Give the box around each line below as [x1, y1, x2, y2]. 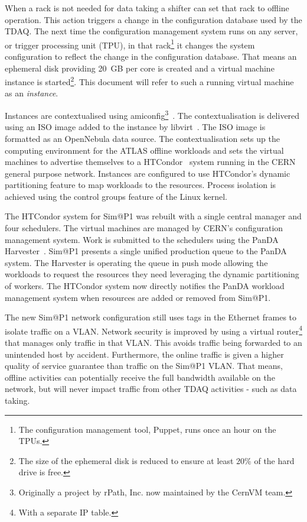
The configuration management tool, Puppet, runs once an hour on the [18, 423, 276, 435]
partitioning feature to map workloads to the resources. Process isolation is [5, 179, 276, 191]
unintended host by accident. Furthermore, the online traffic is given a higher [5, 348, 284, 360]
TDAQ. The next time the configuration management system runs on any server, [5, 25, 298, 37]
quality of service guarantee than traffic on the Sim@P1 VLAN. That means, [5, 359, 283, 372]
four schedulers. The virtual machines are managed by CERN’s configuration [5, 222, 283, 234]
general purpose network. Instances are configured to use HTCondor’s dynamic [5, 167, 290, 179]
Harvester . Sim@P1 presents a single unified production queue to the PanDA [5, 245, 287, 257]
